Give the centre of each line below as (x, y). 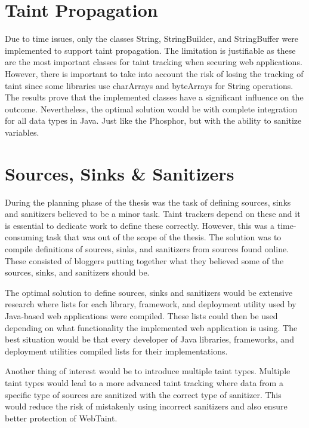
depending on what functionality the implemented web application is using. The (151, 327)
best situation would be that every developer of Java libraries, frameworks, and (149, 339)
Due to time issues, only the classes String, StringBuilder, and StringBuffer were (152, 39)
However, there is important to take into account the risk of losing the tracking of (154, 73)
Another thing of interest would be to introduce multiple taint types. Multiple (148, 371)
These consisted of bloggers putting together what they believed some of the (144, 260)
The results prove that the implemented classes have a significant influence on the (154, 97)
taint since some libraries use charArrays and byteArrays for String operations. (149, 85)
